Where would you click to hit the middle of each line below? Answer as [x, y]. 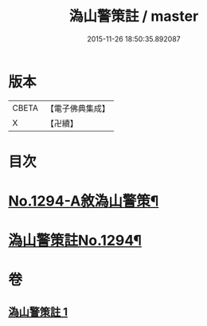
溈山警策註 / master [134, 16]
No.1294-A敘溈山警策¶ [84, 201]
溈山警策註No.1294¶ [75, 241]
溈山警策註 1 [38, 312]
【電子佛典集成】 [78, 108]
